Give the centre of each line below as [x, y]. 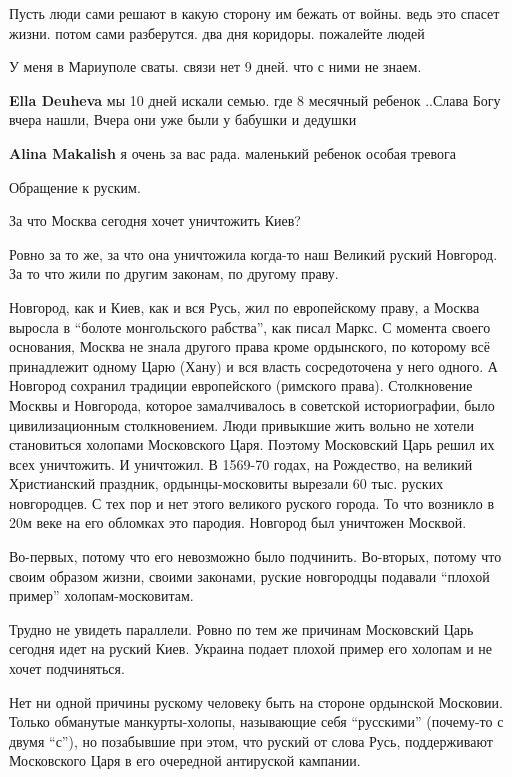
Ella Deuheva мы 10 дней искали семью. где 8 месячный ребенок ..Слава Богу [255, 99]
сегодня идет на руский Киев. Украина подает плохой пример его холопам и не [251, 648]
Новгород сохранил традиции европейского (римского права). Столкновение [241, 385]
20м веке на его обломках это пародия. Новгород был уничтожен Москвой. [238, 522]
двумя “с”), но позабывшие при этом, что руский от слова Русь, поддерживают [251, 740]
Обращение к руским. [75, 186]
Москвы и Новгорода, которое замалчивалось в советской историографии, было [252, 404]
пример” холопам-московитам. [101, 595]
